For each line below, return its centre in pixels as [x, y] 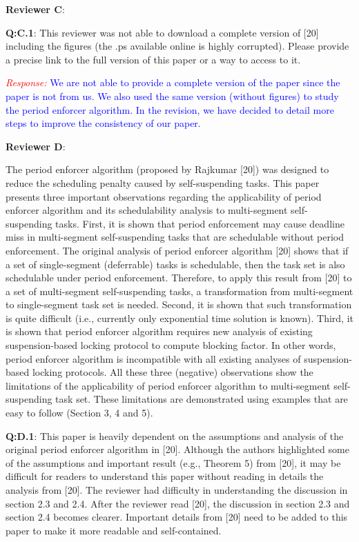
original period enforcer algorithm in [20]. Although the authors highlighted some [177, 449]
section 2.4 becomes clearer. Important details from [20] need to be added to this [177, 517]
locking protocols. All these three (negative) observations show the [173, 372]
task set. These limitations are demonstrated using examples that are [202, 399]
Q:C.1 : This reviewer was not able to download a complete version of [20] [162, 32]
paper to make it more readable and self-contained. [114, 530]
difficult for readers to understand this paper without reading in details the [165, 476]
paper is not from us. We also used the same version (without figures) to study [172, 96]
